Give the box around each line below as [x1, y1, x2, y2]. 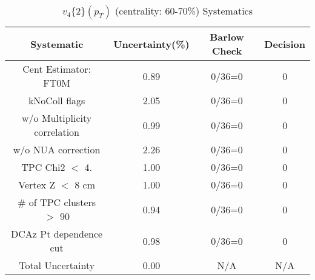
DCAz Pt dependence [11, 227, 103, 241]
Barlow [210, 30, 244, 44]
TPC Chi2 [21, 160, 65, 174]
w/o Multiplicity [22, 111, 92, 125]
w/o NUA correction [13, 142, 101, 156]
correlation [34, 125, 80, 139]
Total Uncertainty [19, 258, 95, 272]
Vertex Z [18, 178, 56, 192]
